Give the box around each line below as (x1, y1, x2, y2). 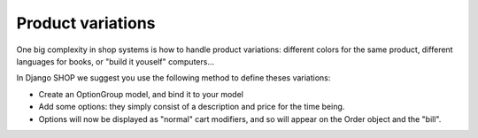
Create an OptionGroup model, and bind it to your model (38, 88, 243, 99)
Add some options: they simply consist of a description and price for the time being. (38, 102, 345, 112)
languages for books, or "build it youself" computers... (16, 56, 214, 66)
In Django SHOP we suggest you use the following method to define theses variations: (16, 73, 331, 83)
